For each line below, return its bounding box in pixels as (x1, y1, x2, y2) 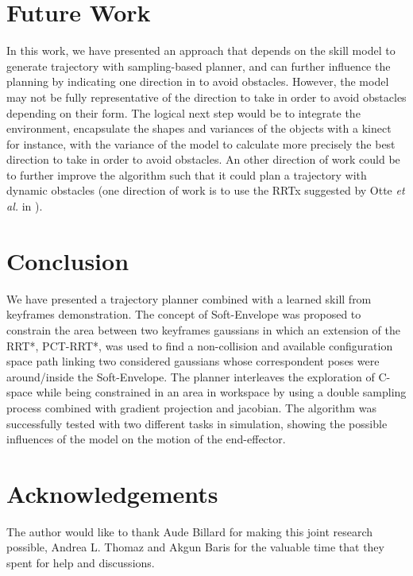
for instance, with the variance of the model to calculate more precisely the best (6, 135, 396, 152)
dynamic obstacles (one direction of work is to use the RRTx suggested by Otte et (6, 182, 405, 199)
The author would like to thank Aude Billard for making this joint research (6, 523, 373, 539)
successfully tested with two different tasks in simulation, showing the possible (6, 415, 388, 431)
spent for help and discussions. (6, 555, 155, 571)
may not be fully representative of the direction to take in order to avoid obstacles (6, 88, 407, 105)
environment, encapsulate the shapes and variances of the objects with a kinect (6, 120, 392, 137)
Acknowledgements (6, 477, 218, 509)
